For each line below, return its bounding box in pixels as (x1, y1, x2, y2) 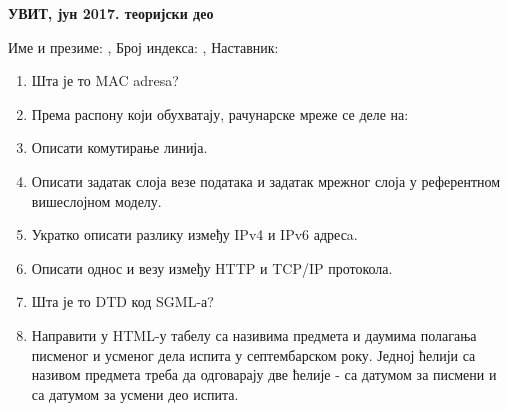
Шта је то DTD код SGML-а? (31, 291, 214, 312)
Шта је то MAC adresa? (31, 70, 179, 91)
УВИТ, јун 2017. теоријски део (8, 3, 214, 23)
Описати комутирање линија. (31, 137, 208, 158)
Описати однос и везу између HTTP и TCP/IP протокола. (31, 257, 393, 278)
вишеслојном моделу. (31, 190, 162, 211)
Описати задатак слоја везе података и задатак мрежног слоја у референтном (31, 170, 501, 191)
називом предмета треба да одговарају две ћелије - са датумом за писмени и (31, 364, 497, 385)
